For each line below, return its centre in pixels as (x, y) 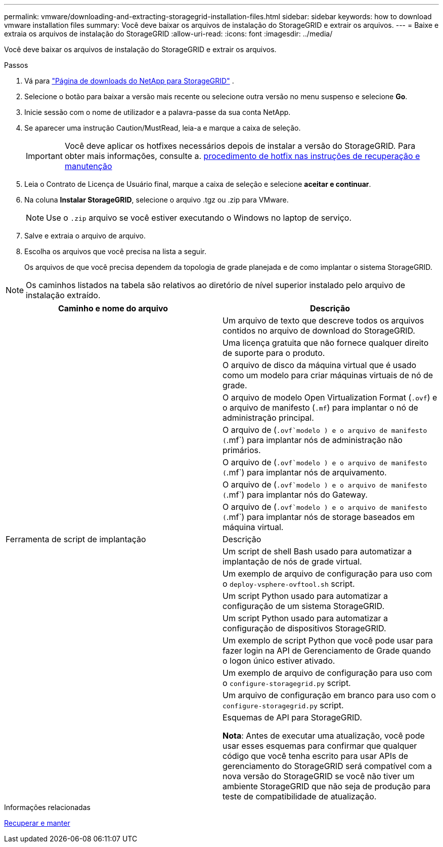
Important (44, 156)
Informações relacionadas (47, 807)
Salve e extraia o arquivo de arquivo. (85, 236)
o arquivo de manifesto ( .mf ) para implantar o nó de (320, 408)
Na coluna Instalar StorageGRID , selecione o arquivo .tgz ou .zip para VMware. (157, 200)
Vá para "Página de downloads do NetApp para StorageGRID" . (129, 81)
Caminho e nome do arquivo (113, 308)
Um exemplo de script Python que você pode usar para (328, 640)
